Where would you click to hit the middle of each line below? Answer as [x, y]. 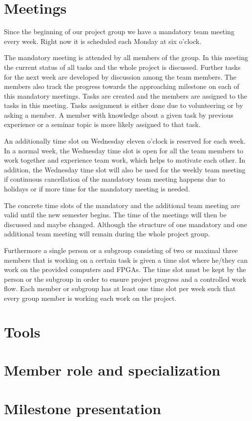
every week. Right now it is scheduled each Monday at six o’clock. [103, 41]
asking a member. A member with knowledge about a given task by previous [119, 115]
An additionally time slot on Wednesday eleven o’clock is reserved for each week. [125, 141]
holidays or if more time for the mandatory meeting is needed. [97, 189]
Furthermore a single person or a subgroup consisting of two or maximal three [121, 250]
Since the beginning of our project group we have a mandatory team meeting [119, 32]
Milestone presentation [83, 408]
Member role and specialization [112, 370]
